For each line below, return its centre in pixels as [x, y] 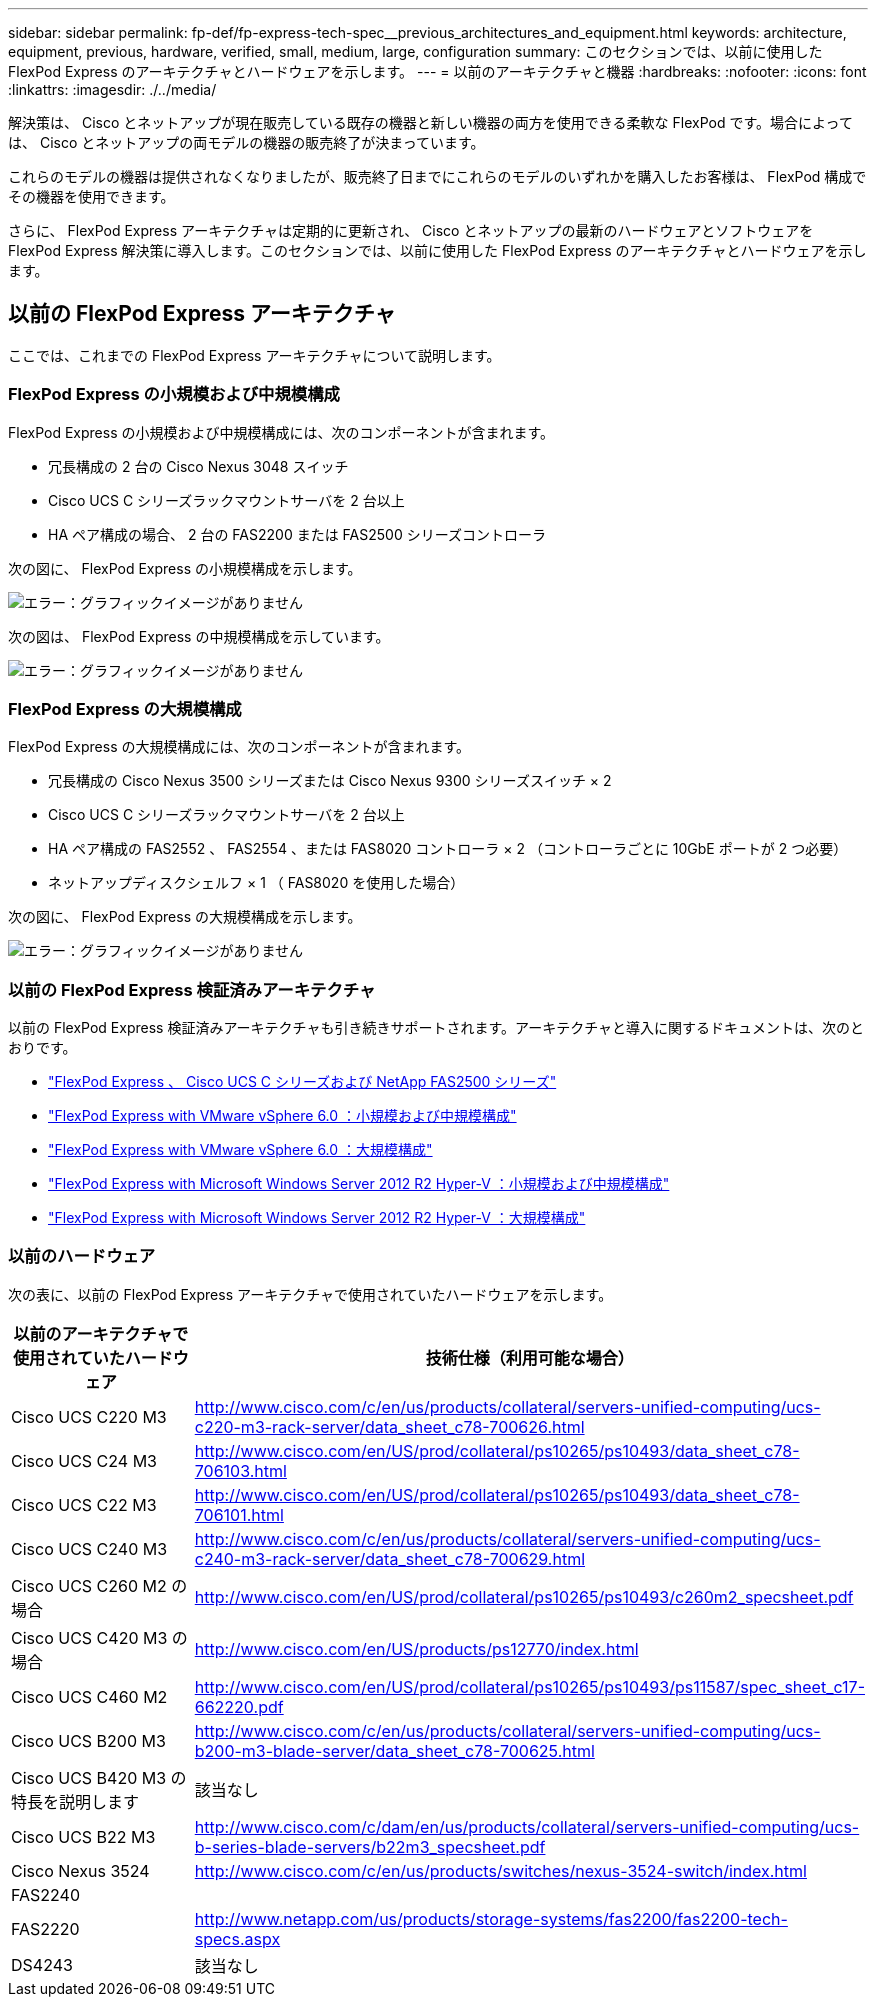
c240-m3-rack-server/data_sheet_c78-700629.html [390, 1558]
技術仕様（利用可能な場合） [529, 1357]
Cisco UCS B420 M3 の [99, 1777]
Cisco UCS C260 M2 [89, 1585]
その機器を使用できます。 [91, 196]
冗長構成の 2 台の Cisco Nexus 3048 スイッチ [198, 466]
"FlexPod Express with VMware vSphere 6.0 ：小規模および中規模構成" [282, 1116]
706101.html [239, 1514]
